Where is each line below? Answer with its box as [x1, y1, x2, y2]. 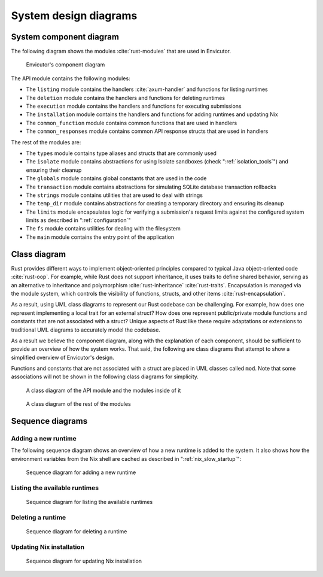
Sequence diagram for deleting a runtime [26, 528, 127, 535]
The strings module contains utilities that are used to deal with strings [26, 192, 203, 199]
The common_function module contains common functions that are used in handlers [26, 119, 237, 126]
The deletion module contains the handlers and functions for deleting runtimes [26, 94, 226, 101]
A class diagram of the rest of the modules [26, 400, 131, 408]
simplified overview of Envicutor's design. [11, 354, 115, 361]
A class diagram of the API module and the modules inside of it [26, 387, 181, 394]
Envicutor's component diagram [26, 61, 105, 68]
